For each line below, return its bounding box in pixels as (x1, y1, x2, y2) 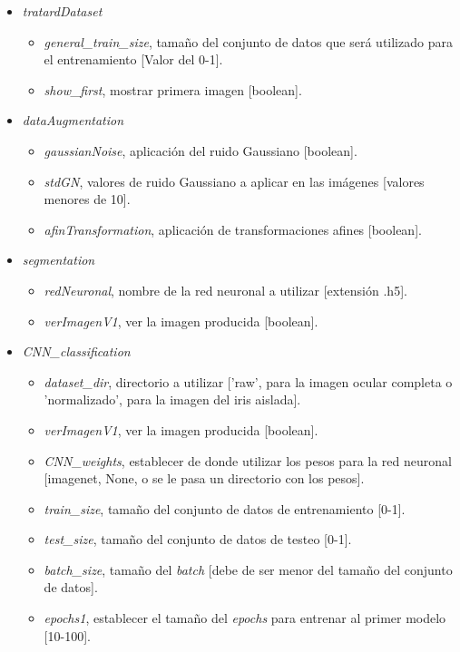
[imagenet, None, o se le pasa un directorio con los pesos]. (44, 469, 365, 488)
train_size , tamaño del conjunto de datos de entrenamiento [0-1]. (44, 499, 406, 518)
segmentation (22, 250, 95, 269)
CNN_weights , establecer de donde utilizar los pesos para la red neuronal (44, 451, 452, 470)
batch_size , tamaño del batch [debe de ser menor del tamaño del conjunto (44, 560, 453, 579)
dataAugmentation (22, 111, 124, 130)
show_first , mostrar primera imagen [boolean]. (44, 80, 302, 99)
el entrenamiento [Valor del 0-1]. (44, 50, 223, 69)
